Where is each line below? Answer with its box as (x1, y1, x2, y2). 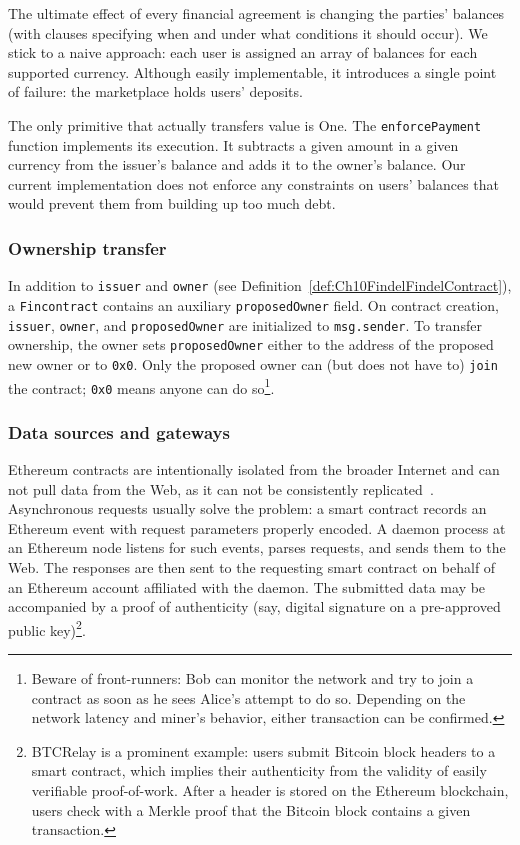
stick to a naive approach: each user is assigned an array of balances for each (8, 42, 478, 63)
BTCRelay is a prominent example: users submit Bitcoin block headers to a (31, 740, 496, 761)
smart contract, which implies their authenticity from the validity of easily (31, 760, 487, 781)
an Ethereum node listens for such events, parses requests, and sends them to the (8, 537, 506, 558)
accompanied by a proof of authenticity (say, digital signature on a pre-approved (8, 596, 501, 617)
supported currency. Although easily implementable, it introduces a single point (8, 61, 497, 82)
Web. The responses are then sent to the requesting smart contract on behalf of (8, 557, 496, 577)
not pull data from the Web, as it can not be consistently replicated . (8, 478, 434, 499)
